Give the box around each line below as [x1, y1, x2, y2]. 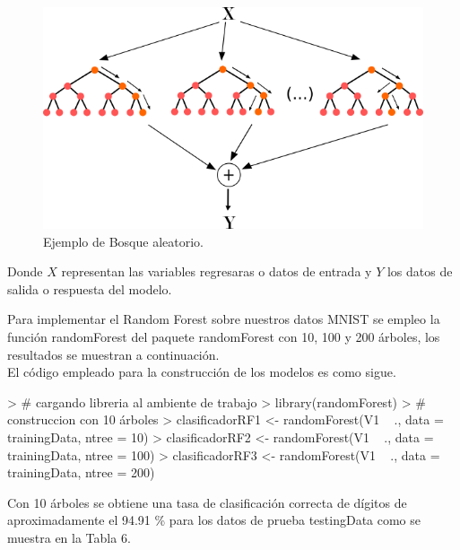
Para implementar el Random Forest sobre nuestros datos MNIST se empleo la [7, 310, 440, 328]
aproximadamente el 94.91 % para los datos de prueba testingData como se [7, 511, 421, 529]
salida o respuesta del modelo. [7, 279, 172, 298]
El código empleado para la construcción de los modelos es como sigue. [7, 362, 396, 381]
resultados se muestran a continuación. [7, 345, 220, 363]
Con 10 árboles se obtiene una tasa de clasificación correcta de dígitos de [7, 493, 407, 511]
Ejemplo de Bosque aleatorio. [43, 231, 204, 250]
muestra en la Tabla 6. [7, 528, 131, 546]
